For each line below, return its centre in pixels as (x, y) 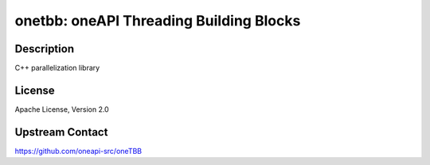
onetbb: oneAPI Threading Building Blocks (158, 21)
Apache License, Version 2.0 (62, 109)
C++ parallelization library (57, 68)
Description (45, 49)
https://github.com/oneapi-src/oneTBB (78, 151)
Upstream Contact (61, 132)
